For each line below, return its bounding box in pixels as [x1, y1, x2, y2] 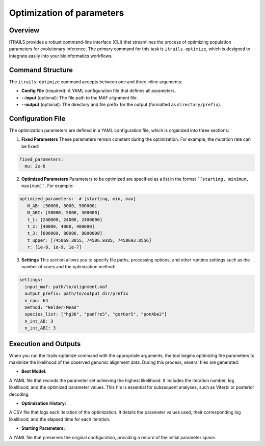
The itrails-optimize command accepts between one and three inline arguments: [9, 79, 183, 85]
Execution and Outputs [9, 340, 81, 348]
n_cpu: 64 [25, 298, 49, 303]
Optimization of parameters [9, 7, 124, 18]
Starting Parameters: [21, 425, 65, 431]
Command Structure [9, 65, 73, 74]
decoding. [9, 391, 29, 397]
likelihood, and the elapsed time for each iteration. [9, 416, 110, 422]
